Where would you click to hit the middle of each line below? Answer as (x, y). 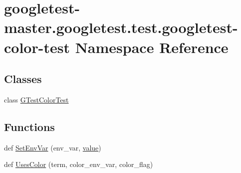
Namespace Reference (152, 47)
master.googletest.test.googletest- (121, 27)
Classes (23, 79)
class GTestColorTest (36, 99)
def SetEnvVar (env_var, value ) (53, 147)
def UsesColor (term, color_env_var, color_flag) (79, 164)
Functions (29, 126)
